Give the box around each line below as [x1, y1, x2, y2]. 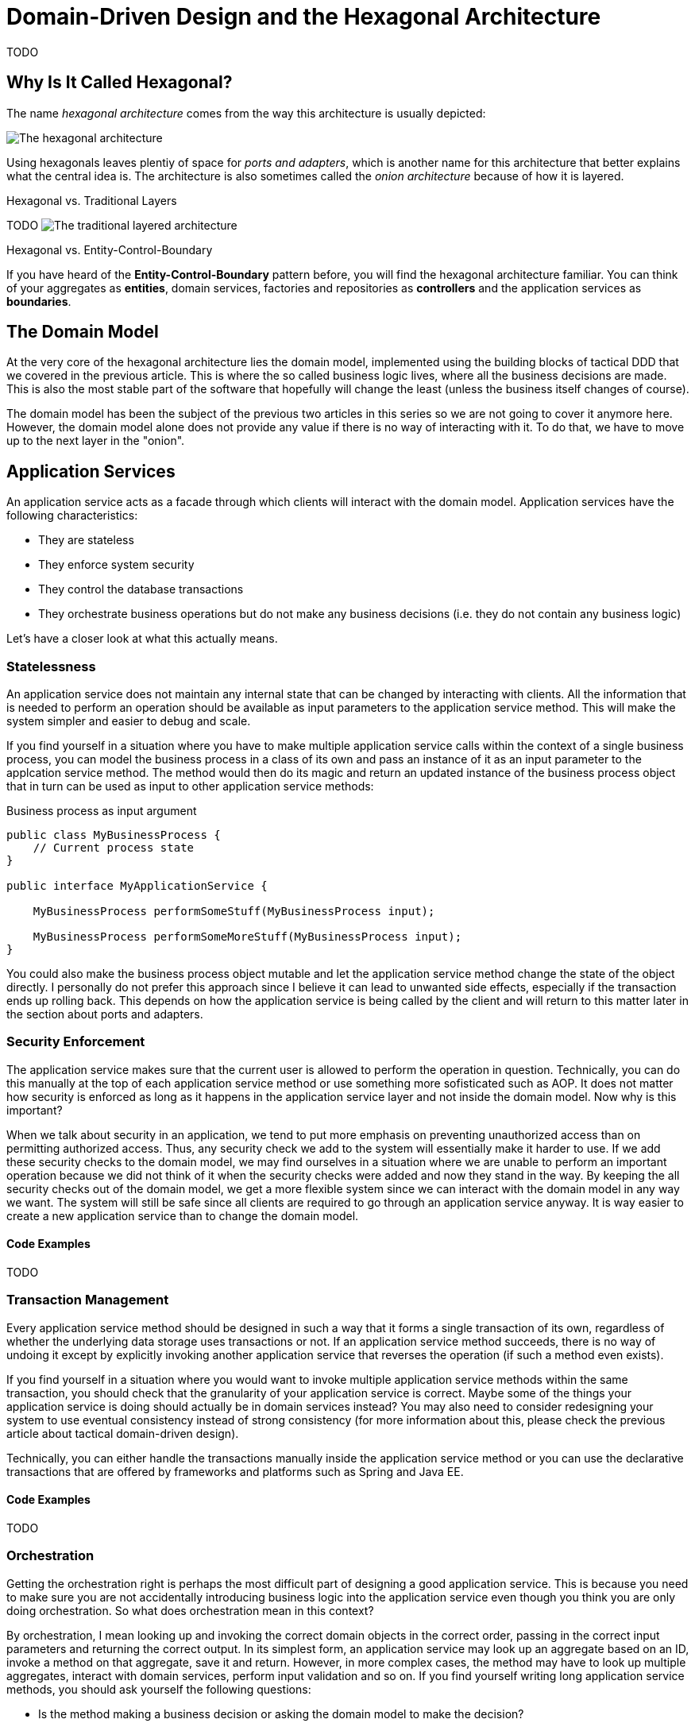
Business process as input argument [6, 804, 197, 818]
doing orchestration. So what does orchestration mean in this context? [6, 1603, 374, 1617]
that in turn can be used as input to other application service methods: [6, 779, 374, 794]
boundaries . [6, 294, 71, 308]
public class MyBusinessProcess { [6, 829, 221, 842]
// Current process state [33, 841, 195, 855]
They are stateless [38, 533, 134, 547]
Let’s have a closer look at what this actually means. [6, 632, 278, 646]
